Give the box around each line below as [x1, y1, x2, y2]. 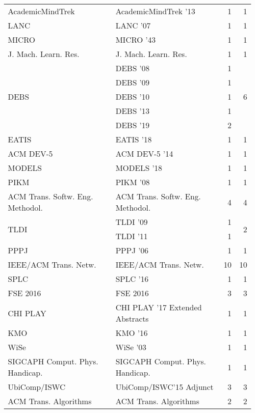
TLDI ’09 [115, 216, 148, 227]
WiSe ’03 [115, 341, 147, 353]
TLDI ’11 [115, 230, 148, 242]
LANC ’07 [115, 20, 151, 31]
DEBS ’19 [115, 119, 150, 131]
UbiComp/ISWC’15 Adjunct [115, 381, 214, 392]
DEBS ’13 [115, 105, 150, 116]
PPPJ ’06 [115, 245, 149, 256]
